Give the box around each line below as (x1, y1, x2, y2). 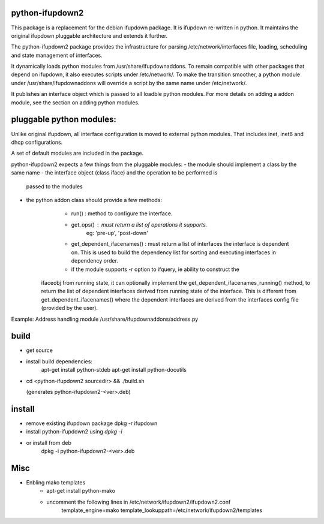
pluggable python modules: (11, 115, 117, 125)
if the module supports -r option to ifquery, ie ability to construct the (71, 266, 240, 273)
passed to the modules (26, 183, 83, 190)
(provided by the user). (41, 305, 98, 312)
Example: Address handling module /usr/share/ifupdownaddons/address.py (11, 315, 199, 323)
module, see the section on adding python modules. (11, 99, 140, 106)
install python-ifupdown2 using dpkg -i (26, 428, 122, 435)
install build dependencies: (26, 357, 93, 365)
